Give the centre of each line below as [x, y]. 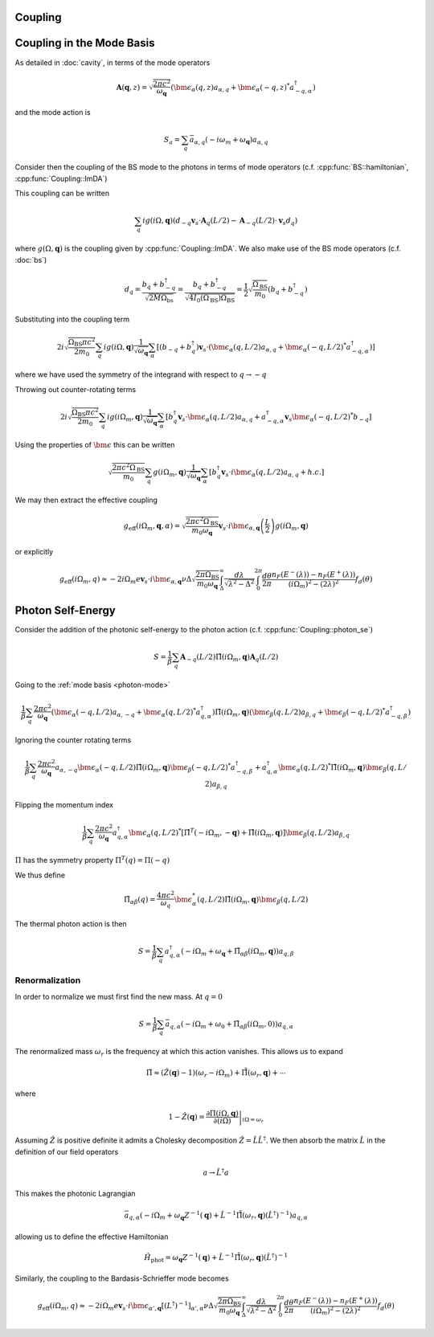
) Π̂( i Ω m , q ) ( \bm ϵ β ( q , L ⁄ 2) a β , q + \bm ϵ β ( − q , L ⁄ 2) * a [301, 712]
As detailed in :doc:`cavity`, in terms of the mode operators [113, 62]
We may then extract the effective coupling [86, 500]
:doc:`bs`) [31, 260]
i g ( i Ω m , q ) [125, 418]
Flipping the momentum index [64, 805]
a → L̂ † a [216, 1172]
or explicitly [34, 552]
